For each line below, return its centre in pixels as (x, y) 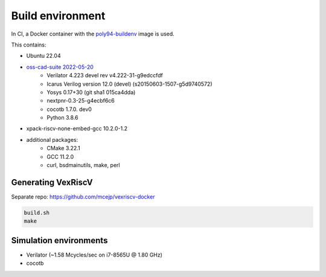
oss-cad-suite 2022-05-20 (60, 67)
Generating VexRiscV (52, 182)
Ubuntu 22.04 (43, 56)
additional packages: (52, 139)
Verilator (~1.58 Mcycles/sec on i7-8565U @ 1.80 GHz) (94, 255)
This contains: (29, 45)
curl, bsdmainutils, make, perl (83, 165)
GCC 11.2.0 (60, 156)
